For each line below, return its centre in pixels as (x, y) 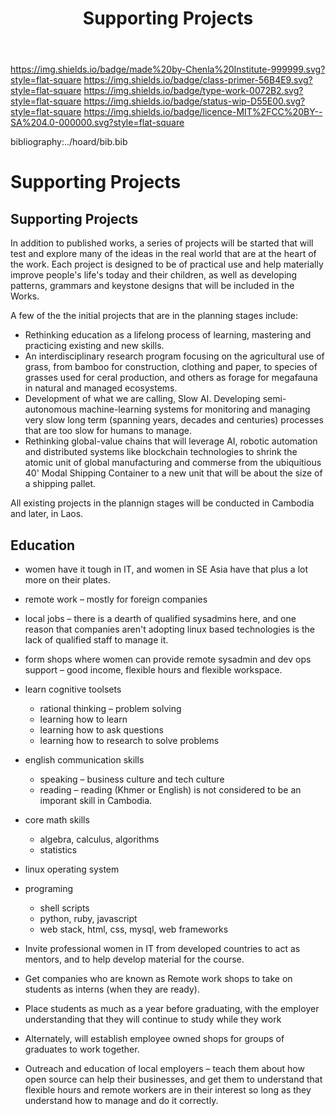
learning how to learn (83, 719)
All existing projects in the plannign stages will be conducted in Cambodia (162, 503)
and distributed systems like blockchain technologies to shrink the (161, 452)
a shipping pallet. (60, 484)
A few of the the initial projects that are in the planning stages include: (154, 316)
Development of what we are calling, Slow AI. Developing (142, 399)
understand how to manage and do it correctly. (121, 1100)
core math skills (57, 820)
